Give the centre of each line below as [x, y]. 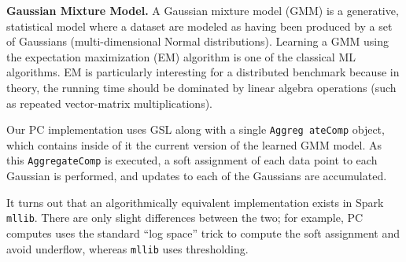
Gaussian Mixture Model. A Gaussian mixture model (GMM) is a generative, [203, 10]
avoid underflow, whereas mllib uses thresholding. [127, 248]
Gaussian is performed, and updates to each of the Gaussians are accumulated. [197, 176]
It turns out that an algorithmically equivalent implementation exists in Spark [195, 202]
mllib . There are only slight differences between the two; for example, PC [185, 218]
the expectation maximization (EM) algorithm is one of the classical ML [181, 56]
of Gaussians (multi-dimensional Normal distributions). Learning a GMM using [198, 41]
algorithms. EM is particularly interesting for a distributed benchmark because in [203, 72]
